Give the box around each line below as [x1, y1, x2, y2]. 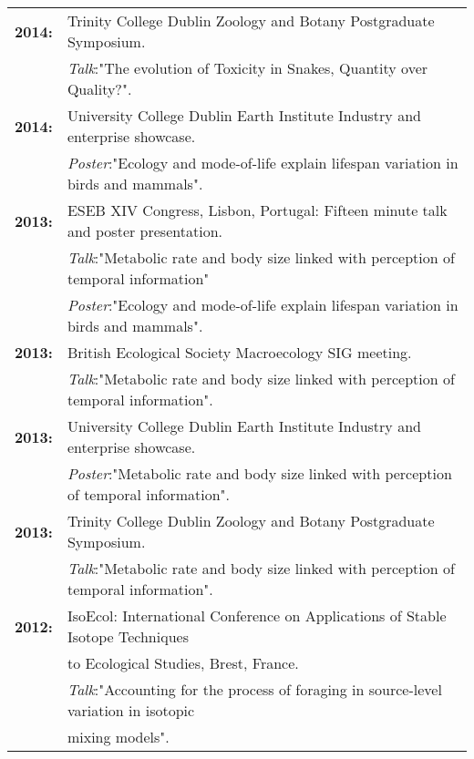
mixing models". [67, 726, 170, 747]
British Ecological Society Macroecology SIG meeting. [67, 342, 412, 363]
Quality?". [67, 78, 132, 99]
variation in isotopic [67, 700, 195, 721]
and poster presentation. [67, 221, 222, 241]
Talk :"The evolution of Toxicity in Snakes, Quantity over [67, 57, 428, 78]
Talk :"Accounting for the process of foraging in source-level [67, 679, 442, 700]
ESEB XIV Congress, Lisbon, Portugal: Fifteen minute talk [67, 200, 448, 221]
